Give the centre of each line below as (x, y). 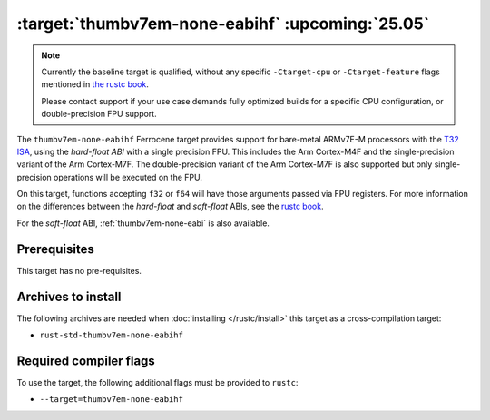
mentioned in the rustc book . (95, 84)
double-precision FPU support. (99, 114)
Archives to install (69, 296)
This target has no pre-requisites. (79, 270)
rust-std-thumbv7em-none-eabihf (111, 335)
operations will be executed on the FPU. (128, 177)
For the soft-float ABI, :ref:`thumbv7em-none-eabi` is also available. (143, 223)
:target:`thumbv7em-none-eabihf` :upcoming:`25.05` (223, 24)
